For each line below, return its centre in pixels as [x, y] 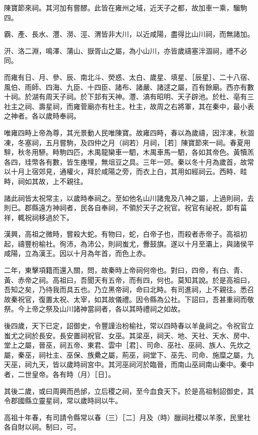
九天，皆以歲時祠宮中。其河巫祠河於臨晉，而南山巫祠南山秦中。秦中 [143, 364]
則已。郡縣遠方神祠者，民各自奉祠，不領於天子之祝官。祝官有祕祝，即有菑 [126, 208]
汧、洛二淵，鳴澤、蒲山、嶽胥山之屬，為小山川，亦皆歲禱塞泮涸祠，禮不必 [126, 50]
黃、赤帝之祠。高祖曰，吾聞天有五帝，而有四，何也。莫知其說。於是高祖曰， [129, 280]
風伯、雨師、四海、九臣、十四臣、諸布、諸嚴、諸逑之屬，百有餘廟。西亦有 [126, 87]
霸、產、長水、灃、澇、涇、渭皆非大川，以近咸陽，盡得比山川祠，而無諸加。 [129, 34]
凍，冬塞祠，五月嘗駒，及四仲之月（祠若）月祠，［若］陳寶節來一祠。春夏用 [127, 142]
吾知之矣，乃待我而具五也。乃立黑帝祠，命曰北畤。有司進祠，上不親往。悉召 [129, 289]
